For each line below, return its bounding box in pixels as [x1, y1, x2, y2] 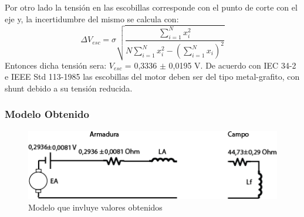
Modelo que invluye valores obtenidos [28, 201, 163, 213]
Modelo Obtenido [5, 107, 89, 121]
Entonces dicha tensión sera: [5, 59, 107, 71]
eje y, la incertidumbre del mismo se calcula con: [5, 12, 179, 25]
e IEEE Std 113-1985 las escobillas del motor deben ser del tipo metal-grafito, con [5, 70, 300, 83]
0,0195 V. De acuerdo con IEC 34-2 [168, 59, 296, 71]
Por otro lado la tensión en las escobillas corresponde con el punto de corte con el [5, 1, 298, 13]
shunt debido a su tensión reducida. [5, 82, 133, 94]
